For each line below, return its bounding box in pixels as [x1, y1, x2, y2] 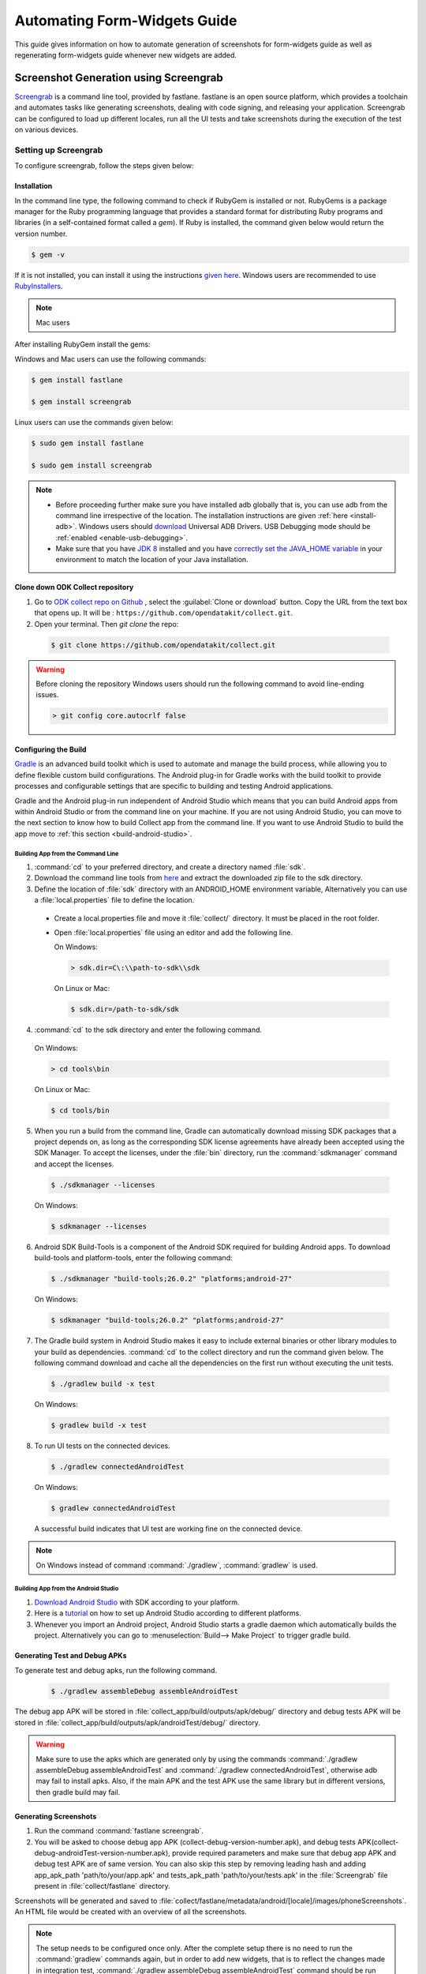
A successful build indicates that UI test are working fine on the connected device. [34, 1524, 303, 1533]
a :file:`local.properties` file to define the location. [34, 895, 195, 905]
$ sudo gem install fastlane [31, 439, 144, 448]
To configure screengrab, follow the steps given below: [14, 161, 194, 171]
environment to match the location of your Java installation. [55, 555, 248, 565]
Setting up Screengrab [14, 144, 103, 156]
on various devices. [14, 125, 79, 134]
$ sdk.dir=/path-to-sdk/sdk [70, 1005, 179, 1014]
